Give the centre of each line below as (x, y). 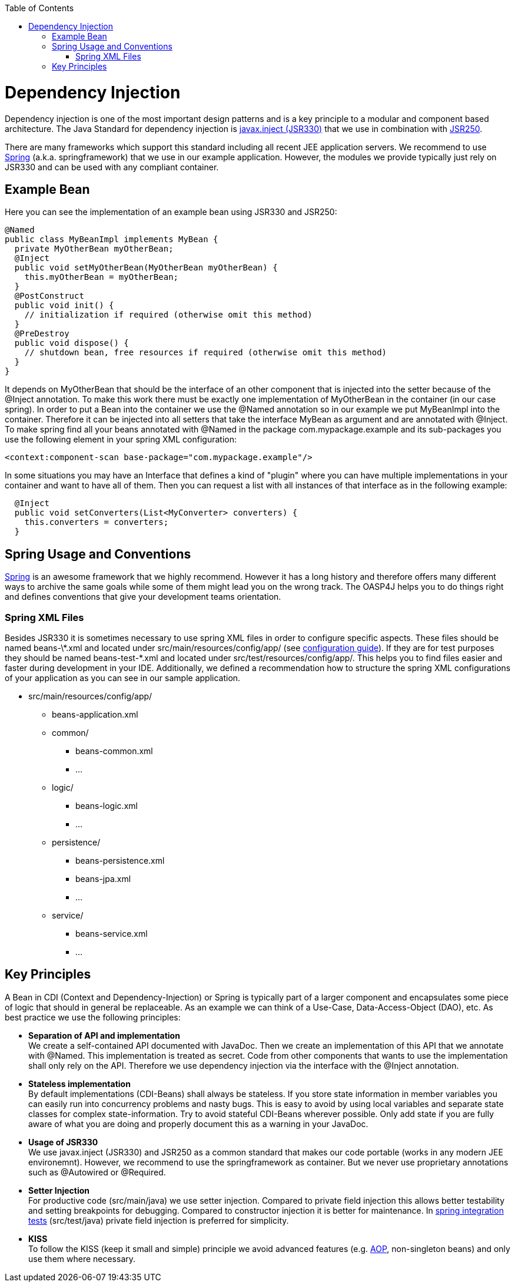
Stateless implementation (79, 1084)
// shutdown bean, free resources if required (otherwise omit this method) (206, 353)
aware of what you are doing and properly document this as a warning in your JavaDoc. (198, 1124)
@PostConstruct (49, 296)
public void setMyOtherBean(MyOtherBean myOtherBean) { (146, 268)
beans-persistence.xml (120, 860)
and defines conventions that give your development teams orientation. (143, 597)
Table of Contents (39, 8)
